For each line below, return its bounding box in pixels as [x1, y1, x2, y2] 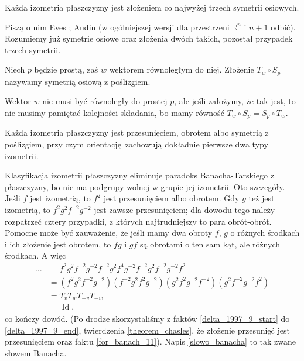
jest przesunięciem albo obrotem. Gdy [103, 192, 240, 204]
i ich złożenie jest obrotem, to [5, 238, 111, 250]
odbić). [271, 20, 296, 33]
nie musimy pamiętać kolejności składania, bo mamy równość [5, 106, 224, 119]
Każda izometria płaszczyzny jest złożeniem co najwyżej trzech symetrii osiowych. [5, 1, 299, 13]
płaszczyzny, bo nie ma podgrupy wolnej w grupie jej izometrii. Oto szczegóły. [5, 180, 285, 192]
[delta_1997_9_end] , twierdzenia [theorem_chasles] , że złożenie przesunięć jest [5, 324, 290, 336]
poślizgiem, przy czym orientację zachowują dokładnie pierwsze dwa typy [5, 138, 268, 150]
